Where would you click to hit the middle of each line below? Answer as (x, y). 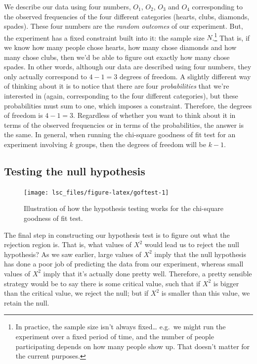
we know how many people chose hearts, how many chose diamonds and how (120, 47)
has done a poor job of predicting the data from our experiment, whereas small (124, 264)
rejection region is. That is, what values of (68, 244)
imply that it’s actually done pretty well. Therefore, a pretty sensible (148, 273)
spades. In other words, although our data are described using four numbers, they (128, 67)
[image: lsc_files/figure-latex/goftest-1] (96, 192)
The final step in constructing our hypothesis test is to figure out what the (117, 234)
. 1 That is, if (231, 37)
